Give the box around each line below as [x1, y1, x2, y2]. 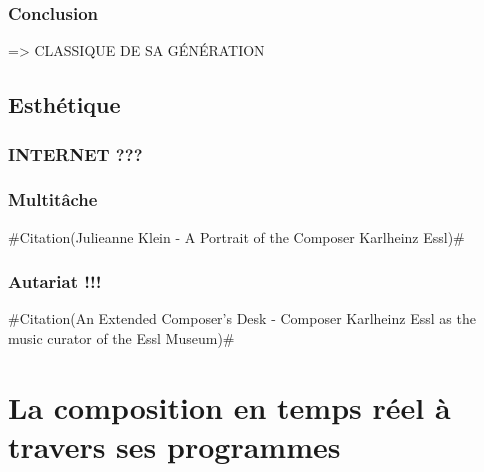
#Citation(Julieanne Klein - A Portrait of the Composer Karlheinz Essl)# [8, 226, 465, 247]
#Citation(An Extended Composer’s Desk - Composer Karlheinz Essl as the [8, 308, 476, 329]
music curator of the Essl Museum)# [8, 328, 235, 349]
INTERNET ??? [8, 141, 143, 166]
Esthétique [8, 89, 121, 120]
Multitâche [8, 187, 98, 212]
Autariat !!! [8, 269, 102, 294]
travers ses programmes [8, 426, 341, 467]
